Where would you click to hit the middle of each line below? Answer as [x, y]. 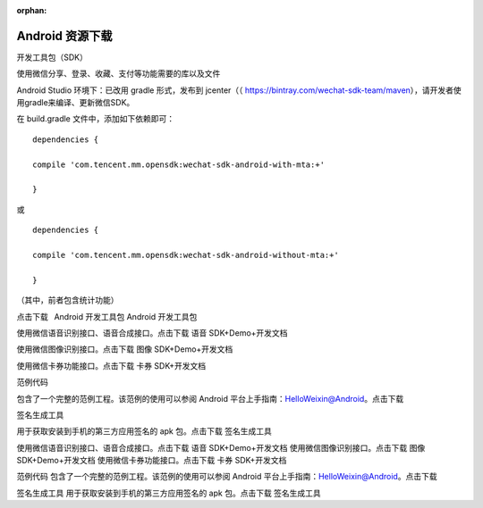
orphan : [32, 10]
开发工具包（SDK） [52, 57]
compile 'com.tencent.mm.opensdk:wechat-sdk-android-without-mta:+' [186, 255]
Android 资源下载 [64, 36]
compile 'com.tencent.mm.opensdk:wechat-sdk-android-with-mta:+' [179, 164]
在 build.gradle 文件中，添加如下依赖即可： [95, 119]
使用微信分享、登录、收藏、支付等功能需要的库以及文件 [119, 74]
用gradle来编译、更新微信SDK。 [76, 103]
